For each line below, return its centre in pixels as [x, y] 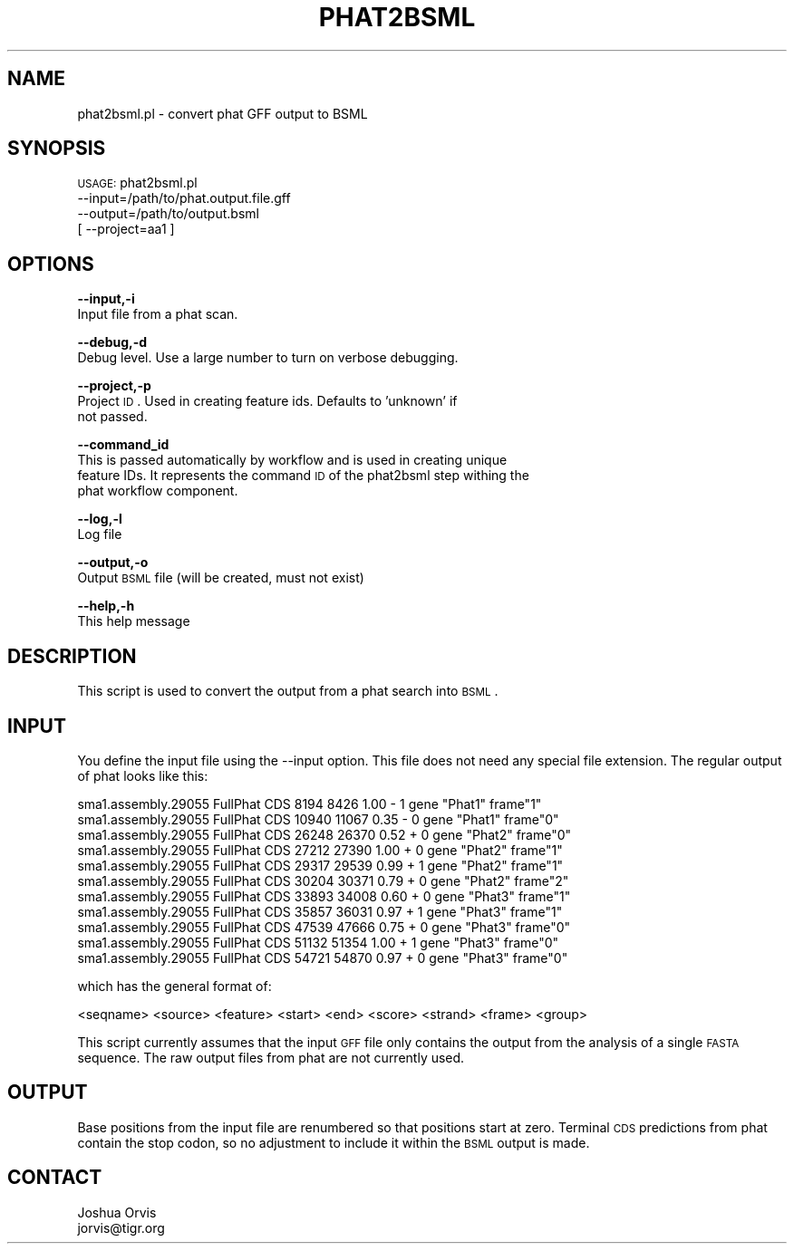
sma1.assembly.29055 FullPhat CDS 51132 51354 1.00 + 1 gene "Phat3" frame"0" [318, 942]
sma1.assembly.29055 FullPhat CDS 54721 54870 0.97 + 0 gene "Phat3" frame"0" [323, 957]
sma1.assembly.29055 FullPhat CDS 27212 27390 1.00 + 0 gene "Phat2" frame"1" [320, 850]
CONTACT [55, 1178]
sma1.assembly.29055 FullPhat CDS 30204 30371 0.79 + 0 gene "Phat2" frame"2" [323, 881]
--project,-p [114, 386]
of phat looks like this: [143, 775]
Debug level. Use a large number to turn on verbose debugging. [268, 358]
